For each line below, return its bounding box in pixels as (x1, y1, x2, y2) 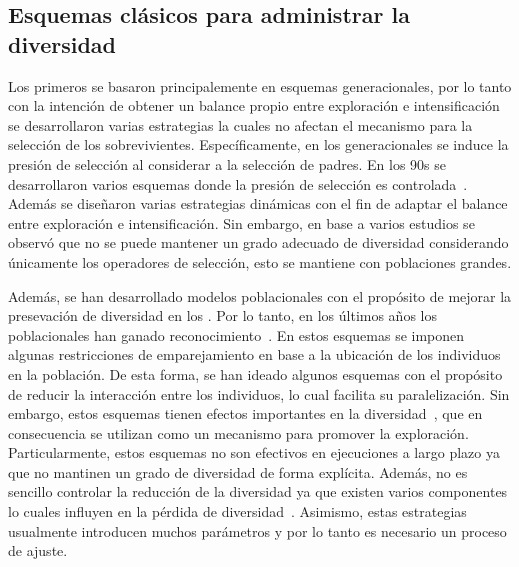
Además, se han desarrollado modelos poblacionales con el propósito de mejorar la (8, 285, 512, 306)
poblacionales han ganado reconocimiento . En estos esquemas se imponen (8, 324, 465, 345)
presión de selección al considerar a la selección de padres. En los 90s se (8, 153, 447, 174)
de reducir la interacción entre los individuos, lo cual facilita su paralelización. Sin (8, 383, 510, 404)
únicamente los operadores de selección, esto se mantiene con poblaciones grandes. (8, 251, 512, 272)
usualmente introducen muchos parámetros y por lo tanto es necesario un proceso (8, 520, 507, 541)
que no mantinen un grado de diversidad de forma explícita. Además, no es (8, 461, 468, 482)
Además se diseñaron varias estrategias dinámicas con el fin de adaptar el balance (8, 193, 508, 214)
